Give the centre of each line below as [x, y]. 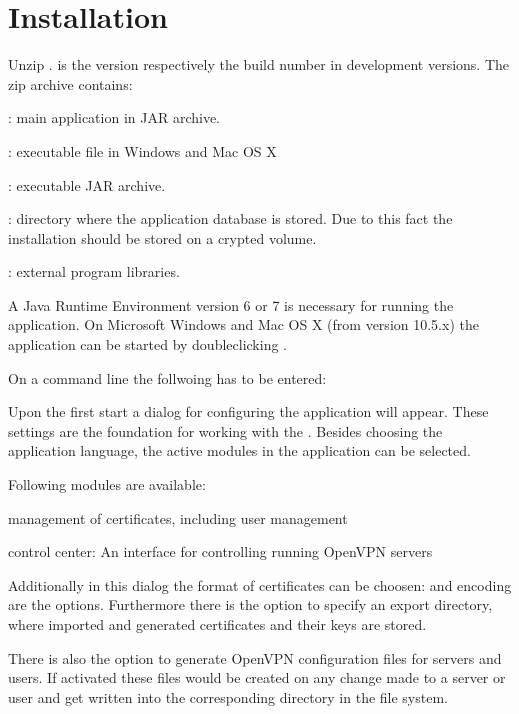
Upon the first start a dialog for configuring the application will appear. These [248, 411]
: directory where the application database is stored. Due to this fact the [230, 218]
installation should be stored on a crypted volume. [162, 237]
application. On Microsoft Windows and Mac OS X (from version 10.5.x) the [243, 324]
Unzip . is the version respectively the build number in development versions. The [259, 64]
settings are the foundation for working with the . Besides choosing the [225, 430]
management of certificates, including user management [178, 517]
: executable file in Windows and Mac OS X [142, 150]
